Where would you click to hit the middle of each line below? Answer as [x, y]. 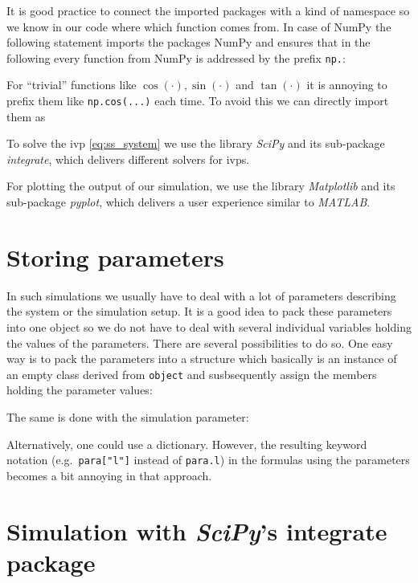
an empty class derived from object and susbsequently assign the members [192, 374]
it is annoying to [347, 85]
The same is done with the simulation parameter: [128, 417]
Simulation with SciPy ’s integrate [197, 531]
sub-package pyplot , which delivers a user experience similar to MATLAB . [189, 202]
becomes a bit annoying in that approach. [109, 475]
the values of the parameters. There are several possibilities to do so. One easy [200, 342]
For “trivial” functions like [72, 85]
